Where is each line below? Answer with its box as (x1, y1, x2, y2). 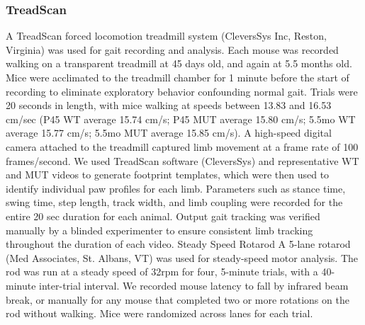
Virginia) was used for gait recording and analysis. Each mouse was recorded (6, 42, 339, 57)
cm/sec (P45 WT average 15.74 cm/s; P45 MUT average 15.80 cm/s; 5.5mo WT (6, 111, 356, 126)
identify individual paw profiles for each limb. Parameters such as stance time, (6, 181, 346, 195)
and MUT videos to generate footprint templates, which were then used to (6, 167, 330, 182)
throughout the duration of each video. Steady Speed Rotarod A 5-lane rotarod (6, 236, 351, 251)
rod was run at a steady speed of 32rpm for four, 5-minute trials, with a (6, 264, 318, 279)
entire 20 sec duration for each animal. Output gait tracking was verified (6, 208, 320, 223)
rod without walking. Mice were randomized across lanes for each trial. (6, 306, 313, 321)
